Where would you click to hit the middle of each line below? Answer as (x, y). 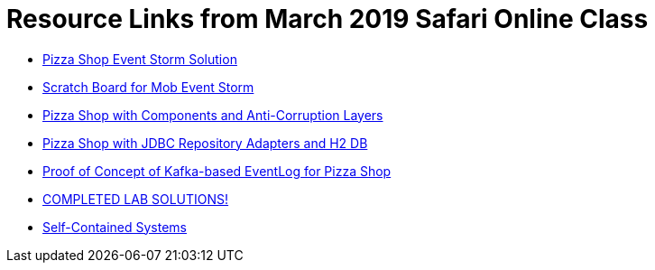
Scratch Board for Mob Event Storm (148, 87)
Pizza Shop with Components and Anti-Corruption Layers (213, 115)
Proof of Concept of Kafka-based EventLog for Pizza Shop (217, 171)
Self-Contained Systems (115, 227)
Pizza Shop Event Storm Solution (140, 59)
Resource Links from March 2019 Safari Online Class (327, 19)
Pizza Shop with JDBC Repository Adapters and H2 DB (205, 143)
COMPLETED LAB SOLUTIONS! (136, 199)
